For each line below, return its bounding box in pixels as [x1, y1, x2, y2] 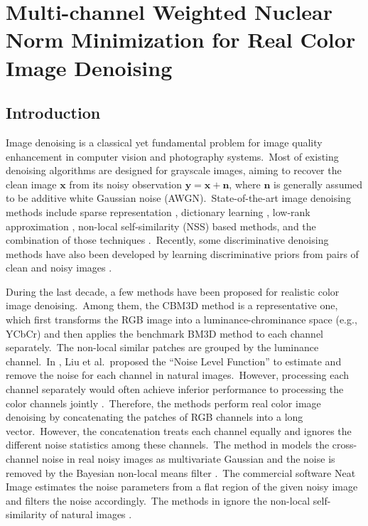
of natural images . [50, 507, 132, 522]
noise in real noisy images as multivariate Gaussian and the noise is [41, 451, 335, 466]
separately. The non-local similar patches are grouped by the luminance [6, 340, 319, 355]
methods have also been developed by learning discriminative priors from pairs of [6, 246, 359, 261]
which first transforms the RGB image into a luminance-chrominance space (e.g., [6, 312, 357, 327]
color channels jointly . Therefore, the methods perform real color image [6, 395, 321, 410]
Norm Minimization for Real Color [6, 25, 356, 54]
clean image [6, 176, 57, 191]
